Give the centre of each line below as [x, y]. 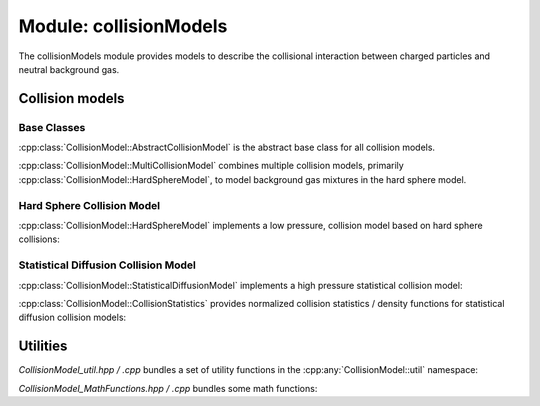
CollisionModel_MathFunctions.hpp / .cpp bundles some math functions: [168, 388]
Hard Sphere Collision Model [89, 205]
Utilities [43, 346]
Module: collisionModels [123, 26]
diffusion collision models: [72, 317]
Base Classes [52, 127]
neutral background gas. [69, 69]
